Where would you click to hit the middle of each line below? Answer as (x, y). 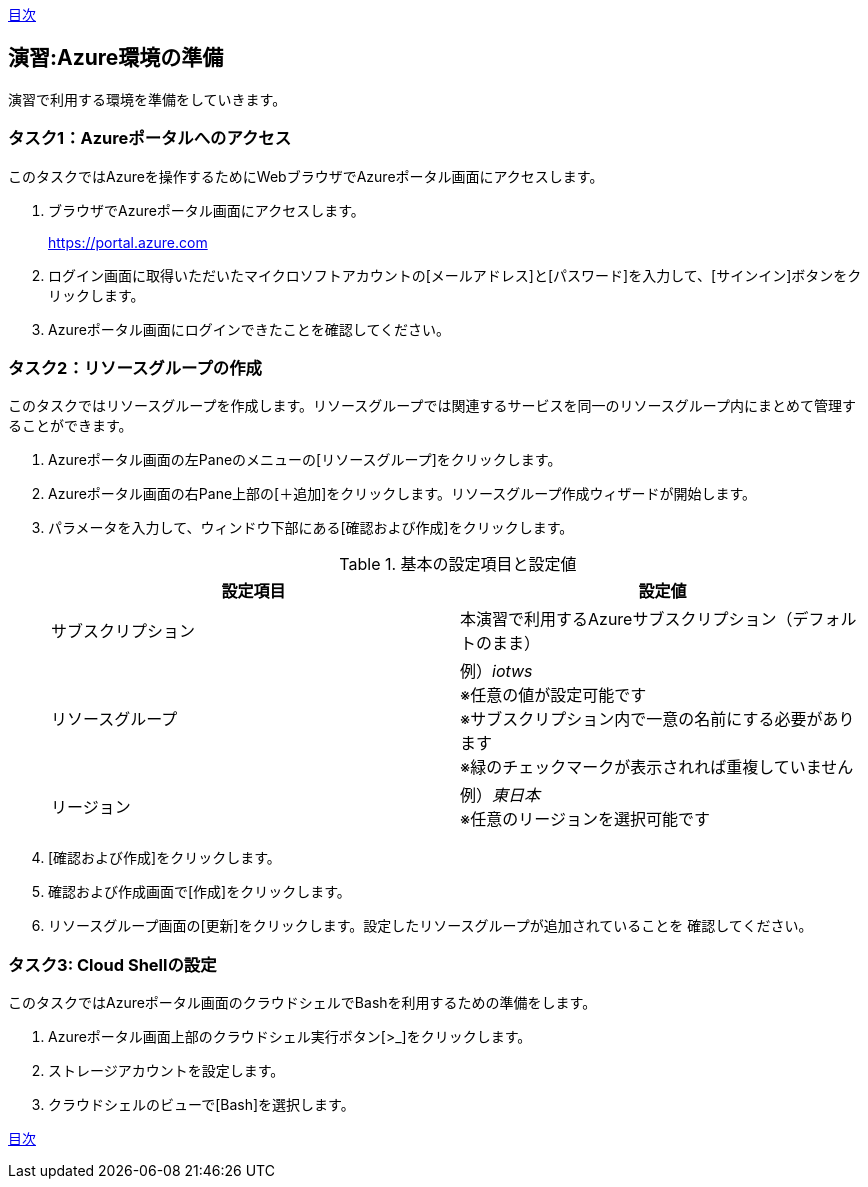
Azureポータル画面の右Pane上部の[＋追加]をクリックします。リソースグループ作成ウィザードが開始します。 (402, 494)
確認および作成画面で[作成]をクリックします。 (199, 892)
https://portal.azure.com (128, 242)
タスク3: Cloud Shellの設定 (112, 964)
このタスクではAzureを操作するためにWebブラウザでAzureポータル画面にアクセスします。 (306, 176)
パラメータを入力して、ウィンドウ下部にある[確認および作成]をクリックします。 (311, 528)
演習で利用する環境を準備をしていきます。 (147, 99)
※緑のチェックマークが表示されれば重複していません (657, 767)
